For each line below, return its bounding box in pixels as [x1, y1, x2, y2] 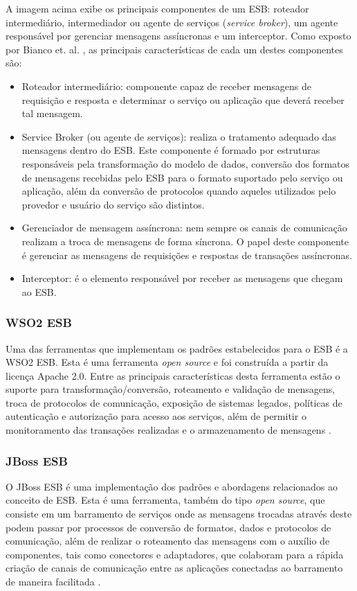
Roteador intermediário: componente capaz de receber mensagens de [21, 78, 311, 93]
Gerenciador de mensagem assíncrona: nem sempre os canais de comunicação [21, 220, 347, 235]
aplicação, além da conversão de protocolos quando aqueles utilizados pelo [21, 184, 336, 198]
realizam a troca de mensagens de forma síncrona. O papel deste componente [21, 233, 349, 248]
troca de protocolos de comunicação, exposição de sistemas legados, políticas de [6, 395, 342, 409]
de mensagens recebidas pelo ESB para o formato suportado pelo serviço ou [21, 170, 343, 184]
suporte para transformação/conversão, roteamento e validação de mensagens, [6, 382, 336, 396]
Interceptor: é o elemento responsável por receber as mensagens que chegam [21, 271, 343, 285]
